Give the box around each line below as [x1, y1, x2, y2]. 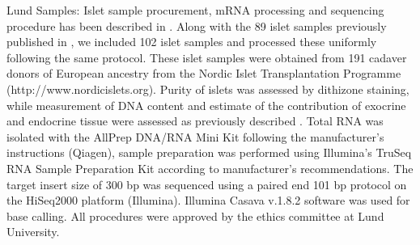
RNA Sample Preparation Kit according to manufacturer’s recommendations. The [6, 159, 414, 176]
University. [6, 223, 60, 240]
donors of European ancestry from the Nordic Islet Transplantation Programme [6, 65, 401, 82]
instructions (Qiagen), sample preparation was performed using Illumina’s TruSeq [6, 144, 412, 161]
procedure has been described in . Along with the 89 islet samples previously [6, 17, 387, 34]
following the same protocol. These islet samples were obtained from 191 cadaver [6, 49, 407, 65]
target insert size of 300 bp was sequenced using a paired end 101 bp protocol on [6, 175, 407, 192]
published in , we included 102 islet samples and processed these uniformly [6, 33, 377, 50]
